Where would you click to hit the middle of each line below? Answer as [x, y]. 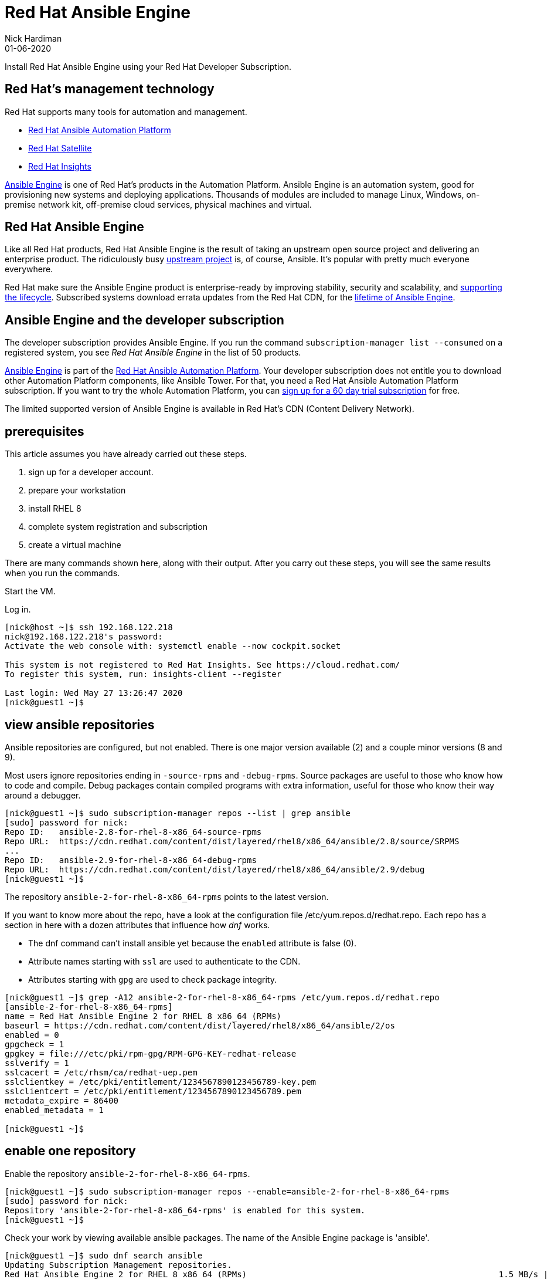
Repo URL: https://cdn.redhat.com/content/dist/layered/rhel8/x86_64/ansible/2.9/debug [215, 869]
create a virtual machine [75, 545]
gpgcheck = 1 [35, 1044]
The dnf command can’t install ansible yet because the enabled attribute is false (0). [192, 943]
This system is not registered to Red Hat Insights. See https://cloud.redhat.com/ [203, 665]
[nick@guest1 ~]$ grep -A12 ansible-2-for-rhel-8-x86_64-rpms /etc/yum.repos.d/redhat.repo [222, 997]
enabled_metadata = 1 [54, 1110]
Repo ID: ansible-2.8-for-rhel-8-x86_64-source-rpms [133, 832]
